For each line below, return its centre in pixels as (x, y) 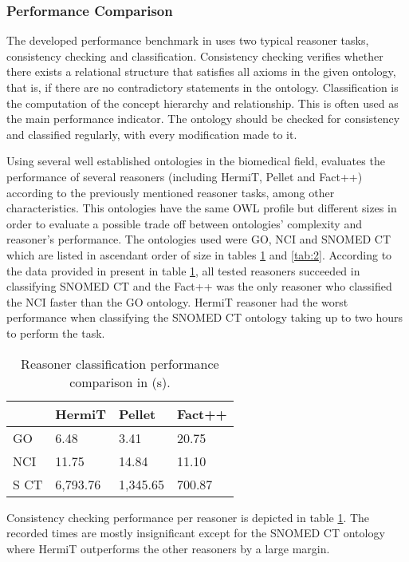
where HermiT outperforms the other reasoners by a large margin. (168, 548)
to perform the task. (56, 332)
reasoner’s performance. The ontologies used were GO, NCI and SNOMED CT (199, 239)
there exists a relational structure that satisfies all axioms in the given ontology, (201, 71)
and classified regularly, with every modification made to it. (152, 134)
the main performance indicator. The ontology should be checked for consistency (203, 119)
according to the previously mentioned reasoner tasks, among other (171, 192)
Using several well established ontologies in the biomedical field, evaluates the (196, 161)
